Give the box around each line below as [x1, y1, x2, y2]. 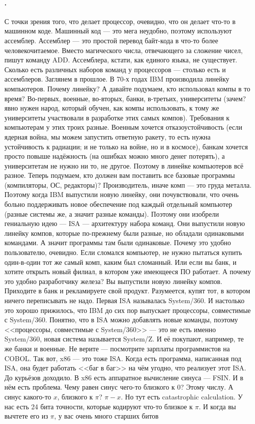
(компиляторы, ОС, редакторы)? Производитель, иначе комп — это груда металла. [4, 179, 252, 190]
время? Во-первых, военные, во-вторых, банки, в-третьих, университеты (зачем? [4, 93, 246, 103]
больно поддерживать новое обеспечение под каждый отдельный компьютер [4, 199, 232, 209]
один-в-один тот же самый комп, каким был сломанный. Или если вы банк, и [4, 256, 237, 267]
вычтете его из [4, 411, 48, 421]
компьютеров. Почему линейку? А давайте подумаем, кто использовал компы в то [4, 83, 251, 93]
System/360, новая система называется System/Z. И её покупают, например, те [4, 334, 244, 344]
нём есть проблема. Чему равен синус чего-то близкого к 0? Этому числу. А [4, 382, 233, 392]
